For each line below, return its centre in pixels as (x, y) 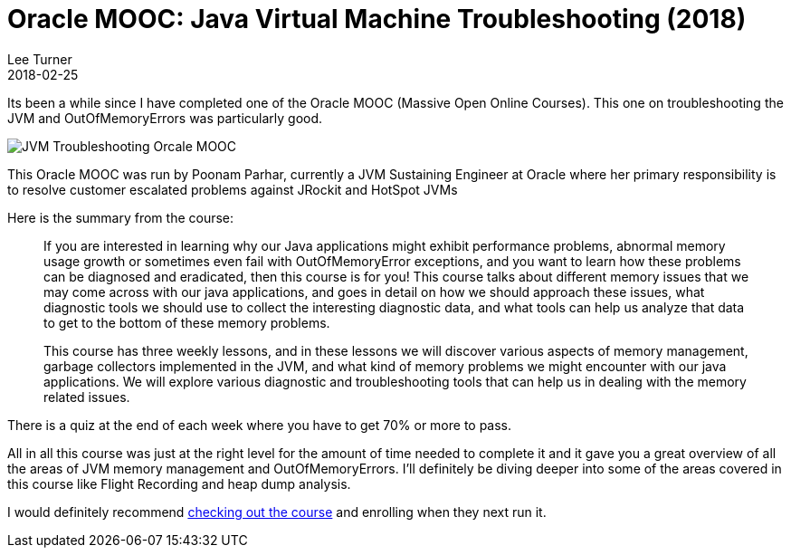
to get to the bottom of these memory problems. (187, 322)
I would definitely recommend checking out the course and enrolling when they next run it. (277, 512)
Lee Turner (40, 59)
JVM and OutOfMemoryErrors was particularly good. (165, 118)
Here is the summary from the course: (121, 217)
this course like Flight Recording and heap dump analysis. (179, 483)
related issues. (87, 397)
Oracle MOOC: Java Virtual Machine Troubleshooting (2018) (377, 19)
